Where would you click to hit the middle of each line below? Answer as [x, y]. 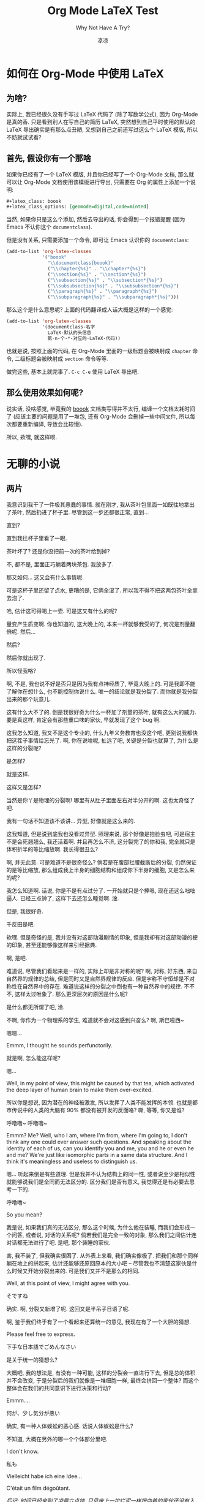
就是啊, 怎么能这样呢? [34, 1058]
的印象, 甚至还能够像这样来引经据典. [52, 945]
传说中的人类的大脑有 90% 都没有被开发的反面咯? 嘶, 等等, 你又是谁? [98, 1110]
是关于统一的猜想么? [32, 1360]
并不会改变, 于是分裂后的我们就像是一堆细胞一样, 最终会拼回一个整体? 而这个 [103, 1380]
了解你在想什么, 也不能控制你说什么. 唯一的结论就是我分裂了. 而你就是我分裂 [102, 691]
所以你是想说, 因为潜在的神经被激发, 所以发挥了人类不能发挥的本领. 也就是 [99, 1102]
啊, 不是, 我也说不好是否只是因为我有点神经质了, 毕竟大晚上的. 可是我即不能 [101, 683]
